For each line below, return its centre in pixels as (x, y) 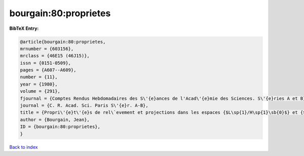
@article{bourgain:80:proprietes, (63, 42)
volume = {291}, (40, 91)
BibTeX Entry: (24, 28)
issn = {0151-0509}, (45, 63)
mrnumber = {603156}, (47, 49)
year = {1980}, (39, 84)
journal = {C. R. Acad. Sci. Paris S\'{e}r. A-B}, (84, 106)
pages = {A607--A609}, (48, 70)
